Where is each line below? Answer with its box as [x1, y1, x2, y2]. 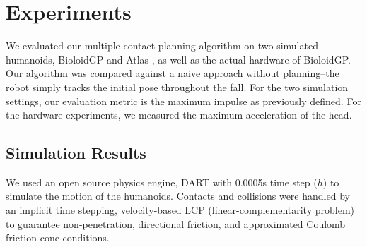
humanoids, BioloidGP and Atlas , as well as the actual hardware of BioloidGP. [6, 52, 351, 66]
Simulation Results [6, 142, 146, 164]
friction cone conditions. [6, 230, 110, 245]
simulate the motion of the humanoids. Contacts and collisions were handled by [6, 188, 350, 203]
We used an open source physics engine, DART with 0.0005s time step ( [6, 174, 318, 189]
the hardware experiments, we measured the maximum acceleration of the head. [6, 107, 352, 122]
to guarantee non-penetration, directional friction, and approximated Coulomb [6, 216, 346, 231]
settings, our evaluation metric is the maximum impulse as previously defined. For [6, 93, 361, 108]
